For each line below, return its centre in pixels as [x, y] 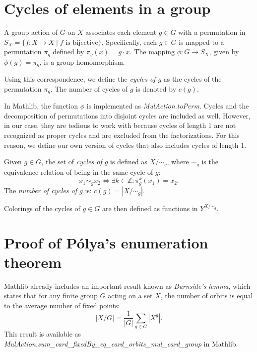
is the [210, 162]
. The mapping [152, 52]
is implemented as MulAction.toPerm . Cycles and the [168, 106]
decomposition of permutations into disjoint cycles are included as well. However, [127, 115]
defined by [68, 52]
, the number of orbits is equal [207, 295]
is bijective [82, 43]
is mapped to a [201, 42]
